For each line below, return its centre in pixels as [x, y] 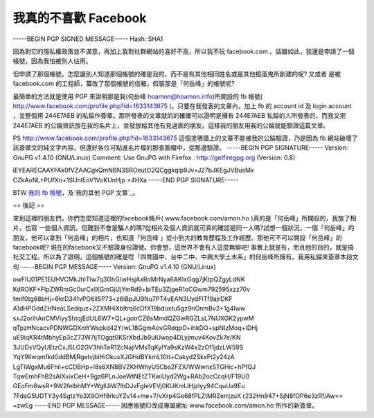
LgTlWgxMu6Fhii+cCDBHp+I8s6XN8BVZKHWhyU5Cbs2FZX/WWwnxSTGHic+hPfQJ [134, 367]
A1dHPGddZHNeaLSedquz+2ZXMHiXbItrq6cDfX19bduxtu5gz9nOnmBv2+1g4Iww [129, 308]
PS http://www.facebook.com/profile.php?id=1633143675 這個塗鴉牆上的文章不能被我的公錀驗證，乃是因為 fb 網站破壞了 [185, 138]
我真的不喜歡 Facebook [80, 18]
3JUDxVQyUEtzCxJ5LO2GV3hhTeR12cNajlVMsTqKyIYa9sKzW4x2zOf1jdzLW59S [128, 347]
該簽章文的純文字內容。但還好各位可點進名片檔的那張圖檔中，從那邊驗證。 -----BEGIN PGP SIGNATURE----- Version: [180, 148]
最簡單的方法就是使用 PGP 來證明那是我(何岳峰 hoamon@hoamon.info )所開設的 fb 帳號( [138, 96]
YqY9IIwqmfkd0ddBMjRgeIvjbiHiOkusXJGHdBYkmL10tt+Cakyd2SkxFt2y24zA [124, 357]
